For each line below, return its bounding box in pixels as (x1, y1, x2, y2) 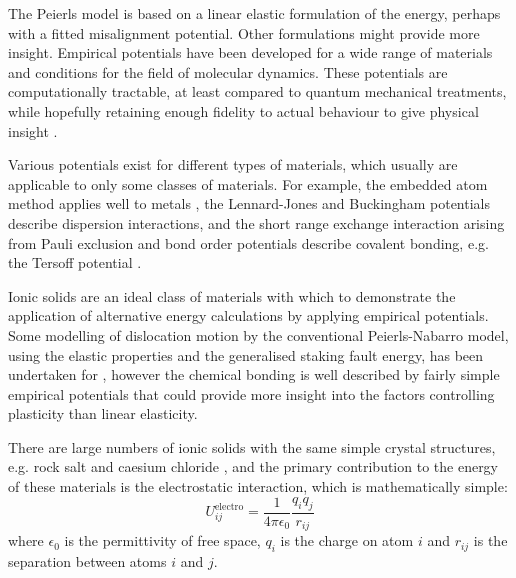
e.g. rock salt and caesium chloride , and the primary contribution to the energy (8, 456, 499, 477)
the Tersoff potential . (8, 252, 142, 273)
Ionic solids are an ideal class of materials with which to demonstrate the (8, 285, 456, 306)
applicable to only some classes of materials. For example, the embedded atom (8, 173, 488, 194)
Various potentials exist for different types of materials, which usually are (8, 154, 458, 175)
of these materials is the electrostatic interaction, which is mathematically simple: (8, 476, 508, 497)
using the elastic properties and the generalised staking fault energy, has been (8, 344, 484, 365)
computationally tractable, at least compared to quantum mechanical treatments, (8, 81, 507, 102)
